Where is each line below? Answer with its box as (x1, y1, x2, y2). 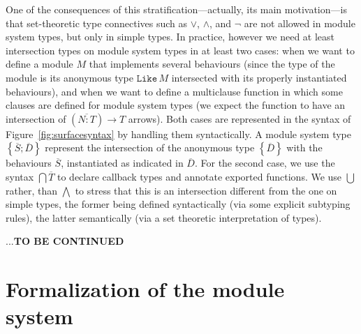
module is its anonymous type (6, 70, 134, 84)
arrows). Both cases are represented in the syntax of (128, 111, 351, 126)
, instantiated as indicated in (61, 155, 184, 170)
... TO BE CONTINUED (6, 234, 124, 248)
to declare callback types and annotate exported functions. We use (57, 169, 342, 183)
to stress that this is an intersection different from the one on (75, 183, 337, 197)
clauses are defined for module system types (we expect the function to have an (6, 98, 346, 112)
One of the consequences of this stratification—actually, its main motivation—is (6, 2, 347, 16)
